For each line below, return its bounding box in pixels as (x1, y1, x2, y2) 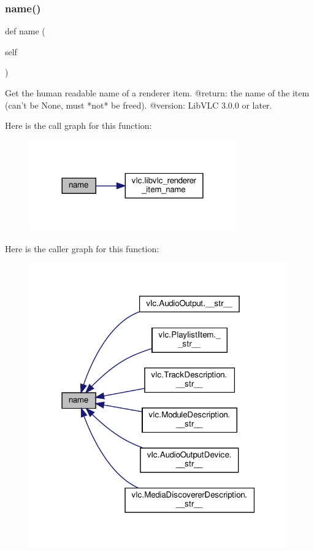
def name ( (5, 25, 45, 37)
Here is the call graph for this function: (5, 119, 152, 132)
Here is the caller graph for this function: (5, 242, 159, 255)
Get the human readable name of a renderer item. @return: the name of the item (5, 87, 310, 99)
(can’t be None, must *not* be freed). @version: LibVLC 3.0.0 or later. (5, 98, 272, 111)
